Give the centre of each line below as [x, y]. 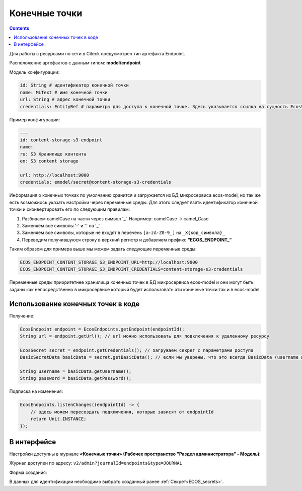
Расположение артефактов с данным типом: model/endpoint [75, 63]
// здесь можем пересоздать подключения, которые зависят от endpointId [122, 412]
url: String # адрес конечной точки [65, 100]
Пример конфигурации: [35, 119]
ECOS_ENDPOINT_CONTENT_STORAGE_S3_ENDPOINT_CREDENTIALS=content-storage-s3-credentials [131, 269]
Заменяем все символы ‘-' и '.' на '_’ [61, 225]
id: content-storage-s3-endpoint [61, 140]
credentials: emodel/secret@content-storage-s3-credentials [96, 182]
